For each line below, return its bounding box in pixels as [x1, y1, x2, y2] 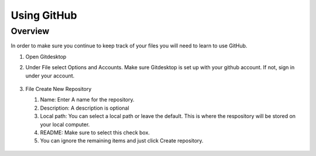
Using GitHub [11, 9, 77, 22]
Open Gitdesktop [25, 53, 67, 60]
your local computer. [40, 121, 90, 128]
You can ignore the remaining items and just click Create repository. [40, 137, 204, 144]
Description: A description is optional [40, 104, 129, 111]
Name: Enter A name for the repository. [40, 96, 135, 103]
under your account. [25, 72, 75, 79]
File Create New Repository [25, 85, 92, 92]
